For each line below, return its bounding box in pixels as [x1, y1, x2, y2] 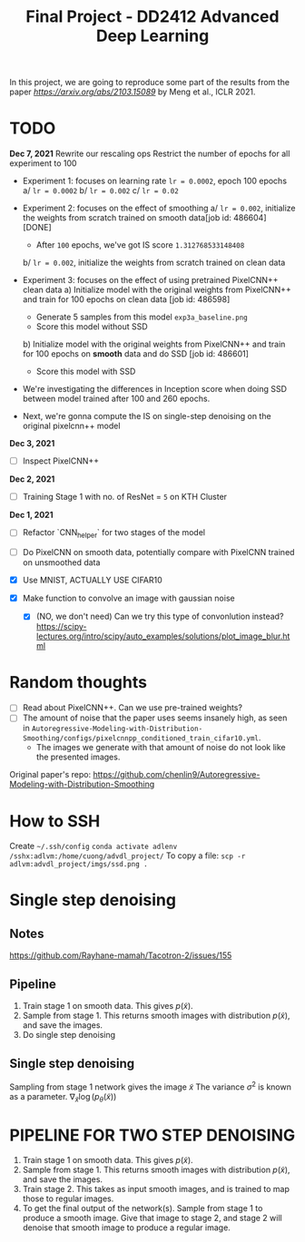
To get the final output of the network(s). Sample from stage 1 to [22, 1203, 263, 1214]
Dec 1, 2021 [9, 510, 54, 521]
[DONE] [22, 222, 52, 233]
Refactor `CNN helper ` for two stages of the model [22, 527, 206, 541]
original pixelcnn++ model [22, 420, 121, 432]
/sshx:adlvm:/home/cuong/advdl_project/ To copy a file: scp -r [9, 850, 246, 861]
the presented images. [35, 751, 121, 763]
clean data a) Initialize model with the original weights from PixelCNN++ [22, 284, 292, 296]
